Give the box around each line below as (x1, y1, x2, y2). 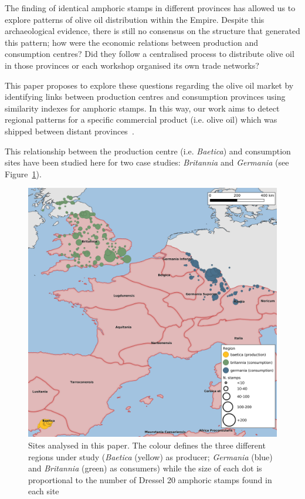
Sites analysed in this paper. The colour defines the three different (28, 439, 266, 451)
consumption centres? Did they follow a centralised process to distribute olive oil (5, 48, 294, 60)
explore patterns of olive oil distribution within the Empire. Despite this (5, 13, 265, 25)
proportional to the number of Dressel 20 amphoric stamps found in (28, 473, 272, 485)
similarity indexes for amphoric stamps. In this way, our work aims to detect (5, 102, 280, 114)
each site (28, 485, 59, 497)
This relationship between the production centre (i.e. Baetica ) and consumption (5, 144, 291, 157)
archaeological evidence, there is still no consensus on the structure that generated (5, 25, 300, 37)
